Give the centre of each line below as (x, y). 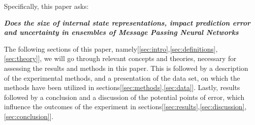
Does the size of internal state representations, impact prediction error (127, 22)
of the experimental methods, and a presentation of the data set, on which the (122, 78)
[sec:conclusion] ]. (29, 116)
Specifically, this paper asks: (46, 6)
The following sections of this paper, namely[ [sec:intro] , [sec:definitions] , (111, 48)
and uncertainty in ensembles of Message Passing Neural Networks (121, 32)
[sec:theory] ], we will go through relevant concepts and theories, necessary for (120, 58)
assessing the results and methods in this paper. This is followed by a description (126, 68)
